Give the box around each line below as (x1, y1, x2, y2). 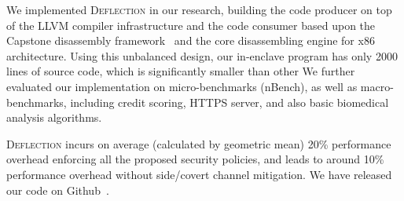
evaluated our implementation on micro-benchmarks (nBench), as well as (6, 78, 358, 94)
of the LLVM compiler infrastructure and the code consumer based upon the (6, 16, 376, 33)
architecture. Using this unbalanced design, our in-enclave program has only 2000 (6, 47, 398, 64)
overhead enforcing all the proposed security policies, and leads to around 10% (6, 151, 384, 167)
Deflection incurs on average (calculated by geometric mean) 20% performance (6, 135, 391, 152)
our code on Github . (6, 181, 109, 198)
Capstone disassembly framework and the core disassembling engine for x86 (6, 32, 375, 49)
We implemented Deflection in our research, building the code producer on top (6, 2, 392, 17)
